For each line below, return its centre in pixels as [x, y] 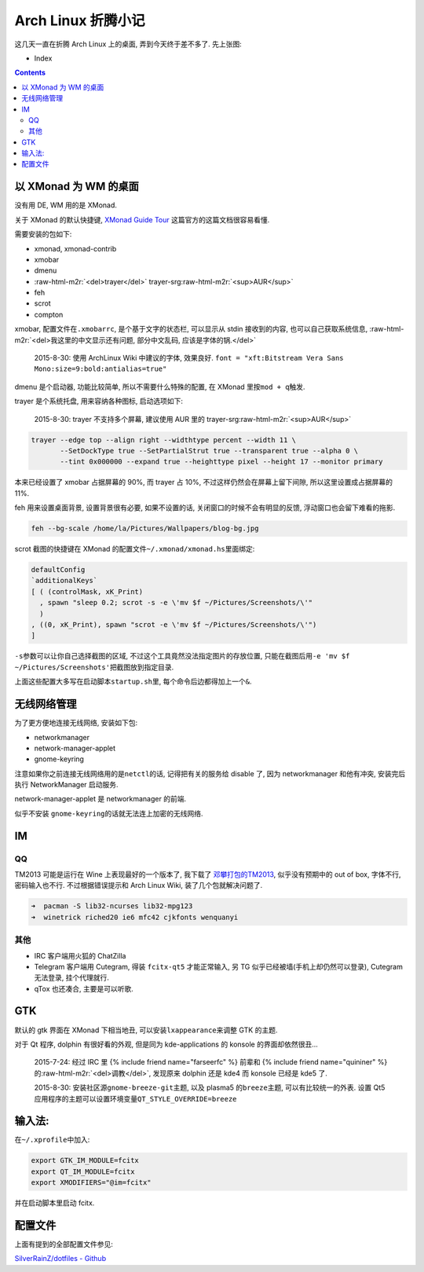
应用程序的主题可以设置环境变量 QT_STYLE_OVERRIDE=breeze [135, 1098]
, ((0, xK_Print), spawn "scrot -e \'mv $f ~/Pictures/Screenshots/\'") [174, 625]
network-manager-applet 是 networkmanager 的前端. [101, 799]
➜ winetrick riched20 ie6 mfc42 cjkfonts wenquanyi [135, 917]
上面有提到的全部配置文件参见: [64, 1245]
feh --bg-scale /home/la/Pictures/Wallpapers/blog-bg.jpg [145, 529]
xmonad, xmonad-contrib [75, 248]
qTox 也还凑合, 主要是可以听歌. [84, 988]
